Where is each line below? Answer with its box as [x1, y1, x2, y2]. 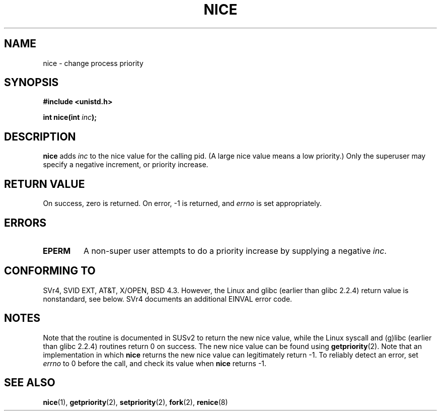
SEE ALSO [4, 376, 55, 389]
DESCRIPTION [4, 130, 76, 143]
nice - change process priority [43, 58, 143, 67]
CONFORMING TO [4, 264, 96, 278]
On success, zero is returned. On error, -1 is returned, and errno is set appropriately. [43, 199, 322, 208]
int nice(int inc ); [43, 113, 97, 122]
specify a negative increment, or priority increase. [43, 160, 208, 169]
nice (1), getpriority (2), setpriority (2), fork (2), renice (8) [43, 397, 228, 406]
